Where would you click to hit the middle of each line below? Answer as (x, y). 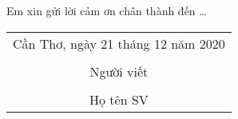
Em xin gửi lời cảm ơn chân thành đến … (107, 10)
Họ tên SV (119, 99)
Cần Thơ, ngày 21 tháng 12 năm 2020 (119, 43)
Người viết (119, 71)
